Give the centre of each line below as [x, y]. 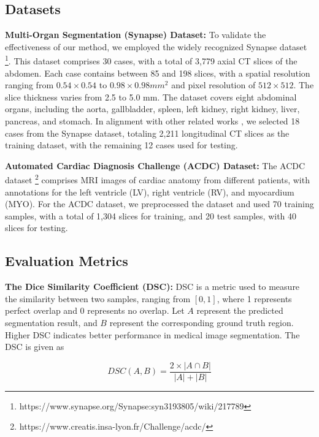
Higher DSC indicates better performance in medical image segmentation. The [152, 334]
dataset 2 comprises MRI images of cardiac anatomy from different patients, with [157, 179]
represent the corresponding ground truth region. [202, 322]
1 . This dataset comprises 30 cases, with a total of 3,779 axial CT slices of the [151, 60]
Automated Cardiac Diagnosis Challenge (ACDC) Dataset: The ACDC [155, 165]
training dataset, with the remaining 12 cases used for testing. [121, 145]
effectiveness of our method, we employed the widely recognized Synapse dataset [156, 46]
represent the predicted [240, 310]
